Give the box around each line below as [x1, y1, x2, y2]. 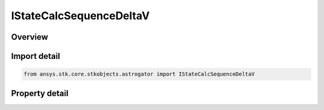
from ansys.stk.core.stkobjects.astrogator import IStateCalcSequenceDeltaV [23, 71, 255, 78]
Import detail [11, 51, 60, 61]
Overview [11, 32, 49, 42]
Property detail [11, 88, 69, 99]
